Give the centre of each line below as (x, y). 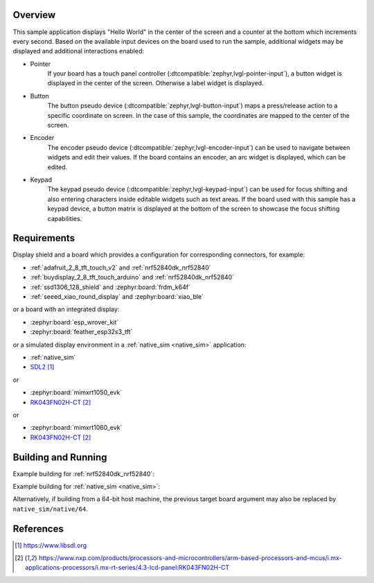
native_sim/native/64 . (50, 509)
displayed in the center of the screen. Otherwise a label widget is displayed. (155, 83)
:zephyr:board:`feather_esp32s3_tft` (81, 332)
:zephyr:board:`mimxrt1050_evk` (76, 392)
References (38, 529)
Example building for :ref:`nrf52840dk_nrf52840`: (84, 473)
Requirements (44, 238)
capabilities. (65, 218)
